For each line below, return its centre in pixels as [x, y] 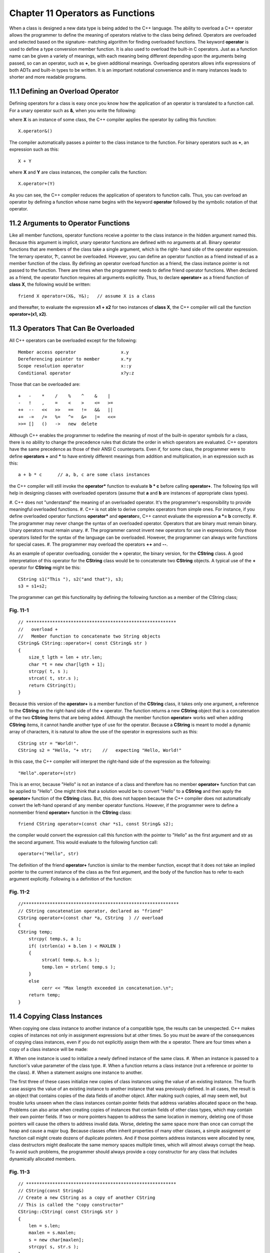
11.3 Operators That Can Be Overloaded [72, 329]
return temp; [44, 995]
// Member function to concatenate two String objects [89, 636]
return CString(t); [52, 685]
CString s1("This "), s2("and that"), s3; [71, 579]
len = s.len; [44, 1226]
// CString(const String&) [51, 1191]
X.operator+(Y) [37, 184]
